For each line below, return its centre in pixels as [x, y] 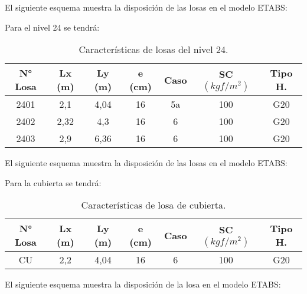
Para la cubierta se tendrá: [53, 182]
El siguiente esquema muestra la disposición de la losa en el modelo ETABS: [143, 284]
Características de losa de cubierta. [153, 205]
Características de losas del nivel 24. [153, 49]
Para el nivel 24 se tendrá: [52, 27]
